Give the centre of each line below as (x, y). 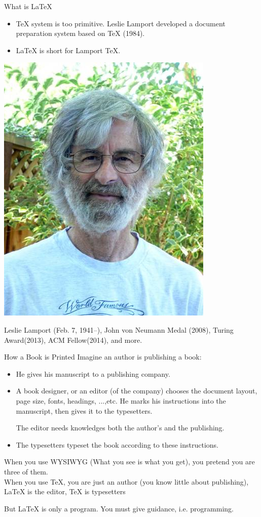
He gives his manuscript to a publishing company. (93, 373)
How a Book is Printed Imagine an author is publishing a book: (103, 357)
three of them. (26, 471)
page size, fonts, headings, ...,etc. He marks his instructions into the (121, 400)
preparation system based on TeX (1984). (80, 33)
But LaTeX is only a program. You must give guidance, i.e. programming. (119, 508)
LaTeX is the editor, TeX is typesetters (65, 491)
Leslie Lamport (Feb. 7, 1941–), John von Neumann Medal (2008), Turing (119, 329)
